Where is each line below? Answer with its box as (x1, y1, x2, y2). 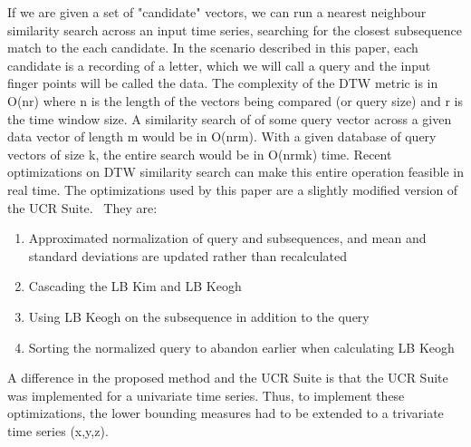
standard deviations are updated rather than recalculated (28, 246, 347, 265)
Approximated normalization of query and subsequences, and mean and (28, 228, 427, 248)
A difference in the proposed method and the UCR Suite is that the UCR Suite (7, 368, 448, 387)
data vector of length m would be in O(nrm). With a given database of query (7, 127, 437, 146)
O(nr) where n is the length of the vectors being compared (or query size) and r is (7, 91, 464, 110)
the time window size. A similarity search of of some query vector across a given (7, 109, 452, 128)
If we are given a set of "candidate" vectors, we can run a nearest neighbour (7, 3, 427, 21)
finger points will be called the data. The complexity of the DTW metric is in (7, 73, 438, 92)
